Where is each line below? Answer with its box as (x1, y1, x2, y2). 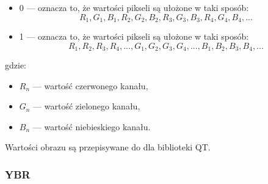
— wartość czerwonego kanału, (32, 79, 148, 92)
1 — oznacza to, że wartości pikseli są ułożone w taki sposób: (19, 30, 249, 43)
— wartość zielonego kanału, (33, 100, 140, 112)
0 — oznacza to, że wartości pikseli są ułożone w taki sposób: (19, 1, 249, 13)
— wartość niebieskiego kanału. (32, 120, 151, 133)
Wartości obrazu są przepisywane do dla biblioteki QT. (5, 141, 211, 153)
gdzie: (5, 59, 26, 72)
